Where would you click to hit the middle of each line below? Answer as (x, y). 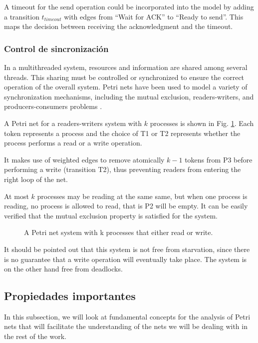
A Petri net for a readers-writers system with (73, 123)
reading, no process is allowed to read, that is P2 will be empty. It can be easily (126, 206)
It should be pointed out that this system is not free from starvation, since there (127, 249)
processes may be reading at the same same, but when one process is (142, 196)
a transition (22, 16)
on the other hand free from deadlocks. (63, 269)
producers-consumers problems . (53, 106)
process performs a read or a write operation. (73, 143)
